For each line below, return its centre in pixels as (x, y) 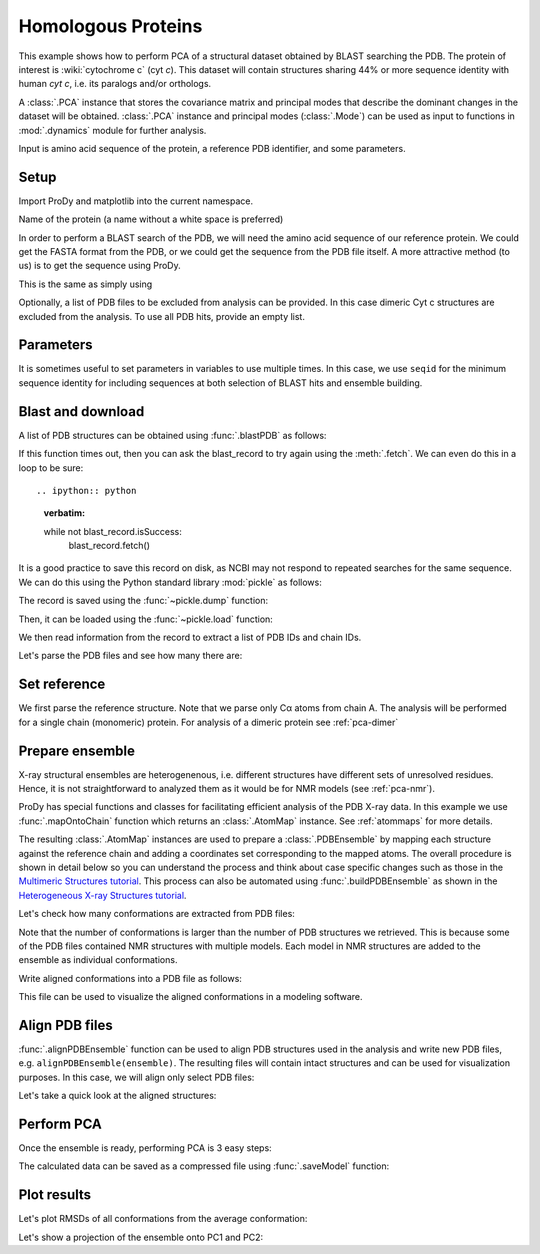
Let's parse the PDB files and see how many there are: (130, 656)
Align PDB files (66, 1025)
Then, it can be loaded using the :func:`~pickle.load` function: (146, 619)
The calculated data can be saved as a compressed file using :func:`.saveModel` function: (204, 1166)
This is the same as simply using (85, 284)
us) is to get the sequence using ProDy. (99, 266)
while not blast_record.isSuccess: (112, 531)
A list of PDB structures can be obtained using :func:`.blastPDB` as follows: (172, 435)
